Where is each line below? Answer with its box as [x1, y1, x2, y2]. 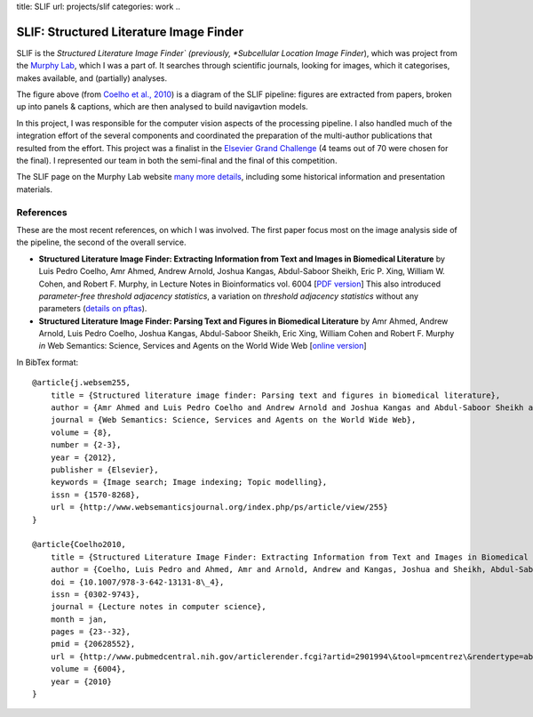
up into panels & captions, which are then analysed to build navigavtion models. [16, 101, 308, 112]
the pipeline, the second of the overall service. [16, 237, 187, 248]
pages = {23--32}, [50, 627, 131, 637]
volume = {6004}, [50, 664, 126, 674]
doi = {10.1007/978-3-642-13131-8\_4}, [50, 576, 225, 587]
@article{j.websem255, [32, 378, 131, 388]
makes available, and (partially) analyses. [16, 72, 168, 84]
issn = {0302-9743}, [50, 589, 140, 600]
